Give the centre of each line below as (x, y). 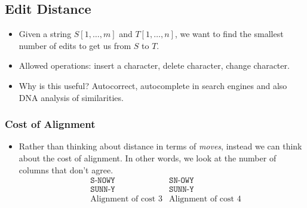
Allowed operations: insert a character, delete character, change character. (154, 65)
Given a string (45, 34)
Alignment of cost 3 (126, 199)
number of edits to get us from (75, 45)
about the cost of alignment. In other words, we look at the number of (148, 157)
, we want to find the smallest (229, 34)
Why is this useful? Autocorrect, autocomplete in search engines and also (153, 85)
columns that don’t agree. (66, 169)
